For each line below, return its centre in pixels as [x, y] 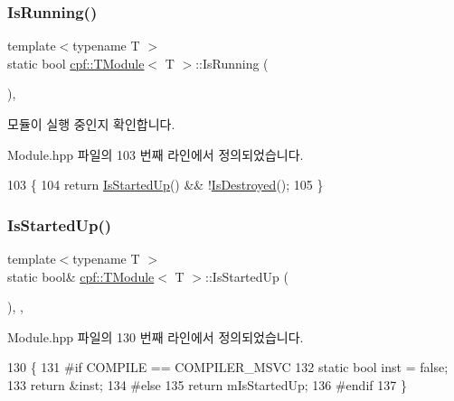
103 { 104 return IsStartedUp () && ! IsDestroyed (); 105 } [166, 185]
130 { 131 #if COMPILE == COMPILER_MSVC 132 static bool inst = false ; [228, 367]
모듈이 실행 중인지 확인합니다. [91, 124]
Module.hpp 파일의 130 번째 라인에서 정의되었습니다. [156, 336]
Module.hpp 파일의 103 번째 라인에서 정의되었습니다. [156, 154]
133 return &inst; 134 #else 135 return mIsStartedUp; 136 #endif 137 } [207, 384]
